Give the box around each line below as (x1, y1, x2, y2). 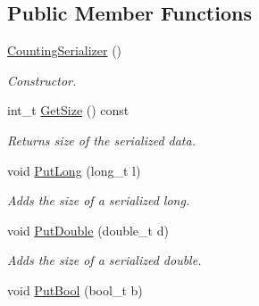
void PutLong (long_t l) (7, 161, 141, 179)
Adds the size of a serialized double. (7, 251, 202, 269)
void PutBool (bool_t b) (7, 280, 143, 299)
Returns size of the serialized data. (7, 130, 196, 149)
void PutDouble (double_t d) (7, 220, 169, 239)
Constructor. (7, 70, 77, 89)
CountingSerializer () (7, 41, 122, 60)
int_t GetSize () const (7, 101, 129, 120)
